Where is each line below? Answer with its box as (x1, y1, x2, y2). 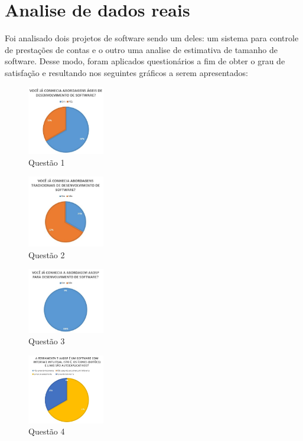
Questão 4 (28, 425, 65, 437)
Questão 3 (28, 335, 65, 347)
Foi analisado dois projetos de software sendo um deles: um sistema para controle (5, 32, 299, 44)
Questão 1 (28, 156, 65, 168)
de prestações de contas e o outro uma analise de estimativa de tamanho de (5, 43, 278, 55)
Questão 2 (28, 248, 65, 261)
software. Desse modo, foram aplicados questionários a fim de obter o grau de (5, 55, 285, 67)
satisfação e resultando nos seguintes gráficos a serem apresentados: (5, 66, 248, 78)
